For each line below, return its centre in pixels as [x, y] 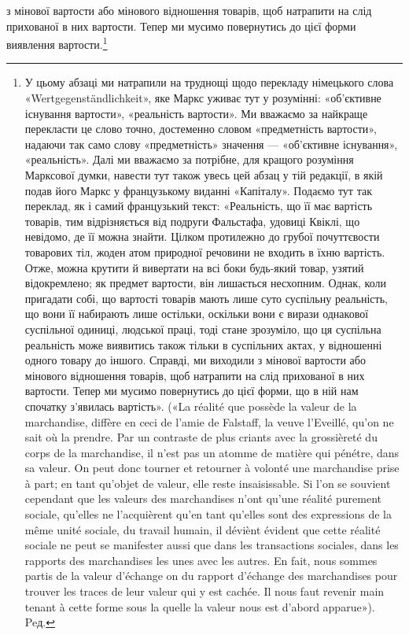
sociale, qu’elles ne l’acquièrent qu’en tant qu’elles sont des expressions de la [208, 514]
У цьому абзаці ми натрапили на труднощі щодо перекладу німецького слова [209, 82]
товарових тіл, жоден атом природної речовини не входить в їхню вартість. [205, 251]
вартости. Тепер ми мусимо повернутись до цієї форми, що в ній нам [192, 391]
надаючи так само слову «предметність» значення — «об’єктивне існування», [211, 144]
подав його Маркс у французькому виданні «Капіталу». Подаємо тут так [198, 190]
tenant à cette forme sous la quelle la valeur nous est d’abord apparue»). [200, 606]
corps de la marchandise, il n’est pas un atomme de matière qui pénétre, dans [212, 452]
